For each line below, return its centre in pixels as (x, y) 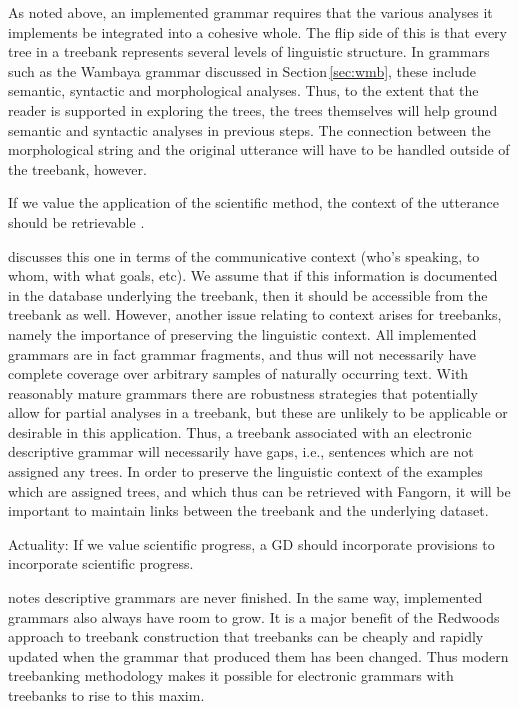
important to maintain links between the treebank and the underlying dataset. (248, 510)
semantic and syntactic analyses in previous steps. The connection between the (249, 129)
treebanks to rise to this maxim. (106, 695)
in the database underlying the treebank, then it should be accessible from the (248, 294)
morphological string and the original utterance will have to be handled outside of (259, 149)
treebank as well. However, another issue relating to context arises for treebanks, (255, 314)
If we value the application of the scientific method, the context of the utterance (253, 202)
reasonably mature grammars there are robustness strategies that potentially (243, 392)
